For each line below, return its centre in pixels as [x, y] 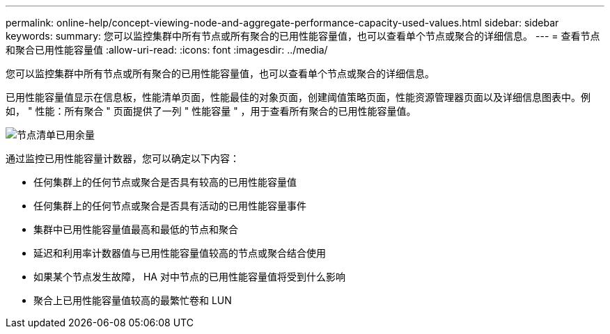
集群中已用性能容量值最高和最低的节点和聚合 [136, 229]
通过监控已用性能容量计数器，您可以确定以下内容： [123, 158]
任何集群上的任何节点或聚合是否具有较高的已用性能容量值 [165, 182]
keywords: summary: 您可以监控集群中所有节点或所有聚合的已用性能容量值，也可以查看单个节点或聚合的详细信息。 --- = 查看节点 [303, 36]
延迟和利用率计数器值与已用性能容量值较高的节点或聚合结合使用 [180, 253]
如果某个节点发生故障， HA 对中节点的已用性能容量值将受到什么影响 [189, 277]
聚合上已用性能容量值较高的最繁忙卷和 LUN [133, 300]
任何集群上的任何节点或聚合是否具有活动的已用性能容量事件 [170, 206]
